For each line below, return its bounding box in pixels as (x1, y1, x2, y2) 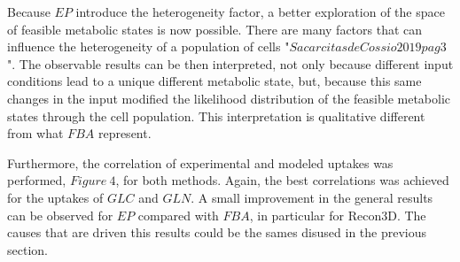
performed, (7, 171, 66, 189)
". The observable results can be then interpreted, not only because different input (7, 54, 454, 73)
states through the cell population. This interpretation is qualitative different (7, 106, 425, 125)
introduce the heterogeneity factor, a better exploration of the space (75, 3, 445, 20)
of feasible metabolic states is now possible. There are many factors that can (7, 19, 423, 38)
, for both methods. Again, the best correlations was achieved (115, 171, 449, 189)
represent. (97, 124, 152, 143)
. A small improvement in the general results (191, 188, 433, 206)
